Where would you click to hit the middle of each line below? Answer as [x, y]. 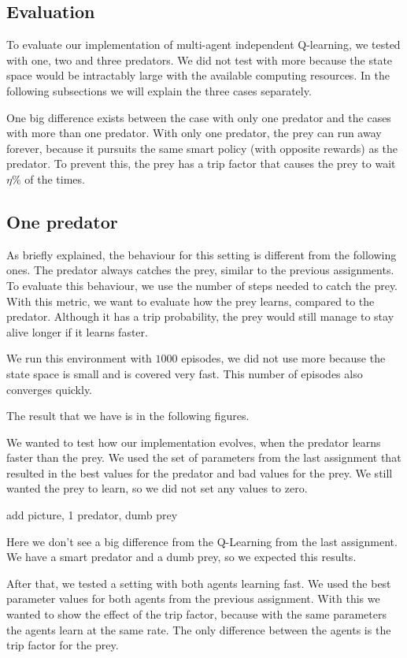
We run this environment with [79, 358]
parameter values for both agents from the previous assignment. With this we [193, 599]
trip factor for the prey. [63, 645]
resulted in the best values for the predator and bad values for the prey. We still [200, 472]
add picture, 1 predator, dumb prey [92, 515]
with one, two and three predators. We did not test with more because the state [200, 59]
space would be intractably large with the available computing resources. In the [198, 75]
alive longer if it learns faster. [77, 331]
